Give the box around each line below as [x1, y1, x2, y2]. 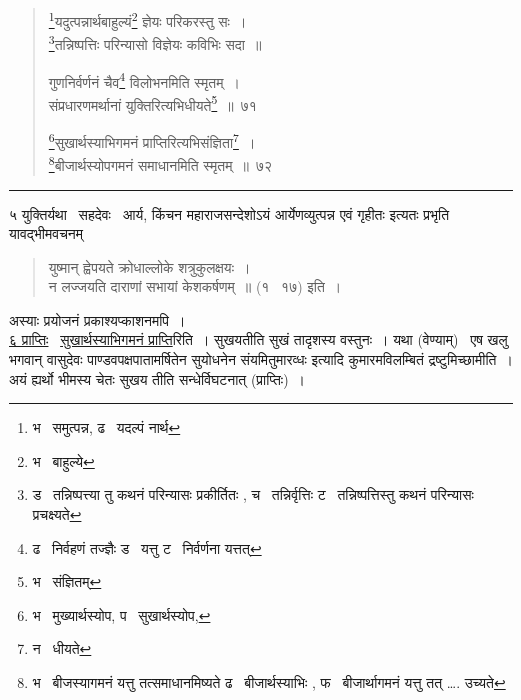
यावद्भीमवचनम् [9, 223, 84, 244]
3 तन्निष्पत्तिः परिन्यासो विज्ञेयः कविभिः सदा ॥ [48, 31, 262, 54]
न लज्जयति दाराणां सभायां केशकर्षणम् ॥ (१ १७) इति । [48, 276, 342, 297]
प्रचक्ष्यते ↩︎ [32, 504, 82, 525]
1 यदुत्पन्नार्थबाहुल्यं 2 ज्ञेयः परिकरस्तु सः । [48, 8, 247, 31]
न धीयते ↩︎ [32, 638, 92, 659]
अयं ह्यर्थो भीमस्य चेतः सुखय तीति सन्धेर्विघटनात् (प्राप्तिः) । [9, 368, 306, 389]
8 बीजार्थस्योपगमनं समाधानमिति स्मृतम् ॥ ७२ [48, 152, 272, 175]
